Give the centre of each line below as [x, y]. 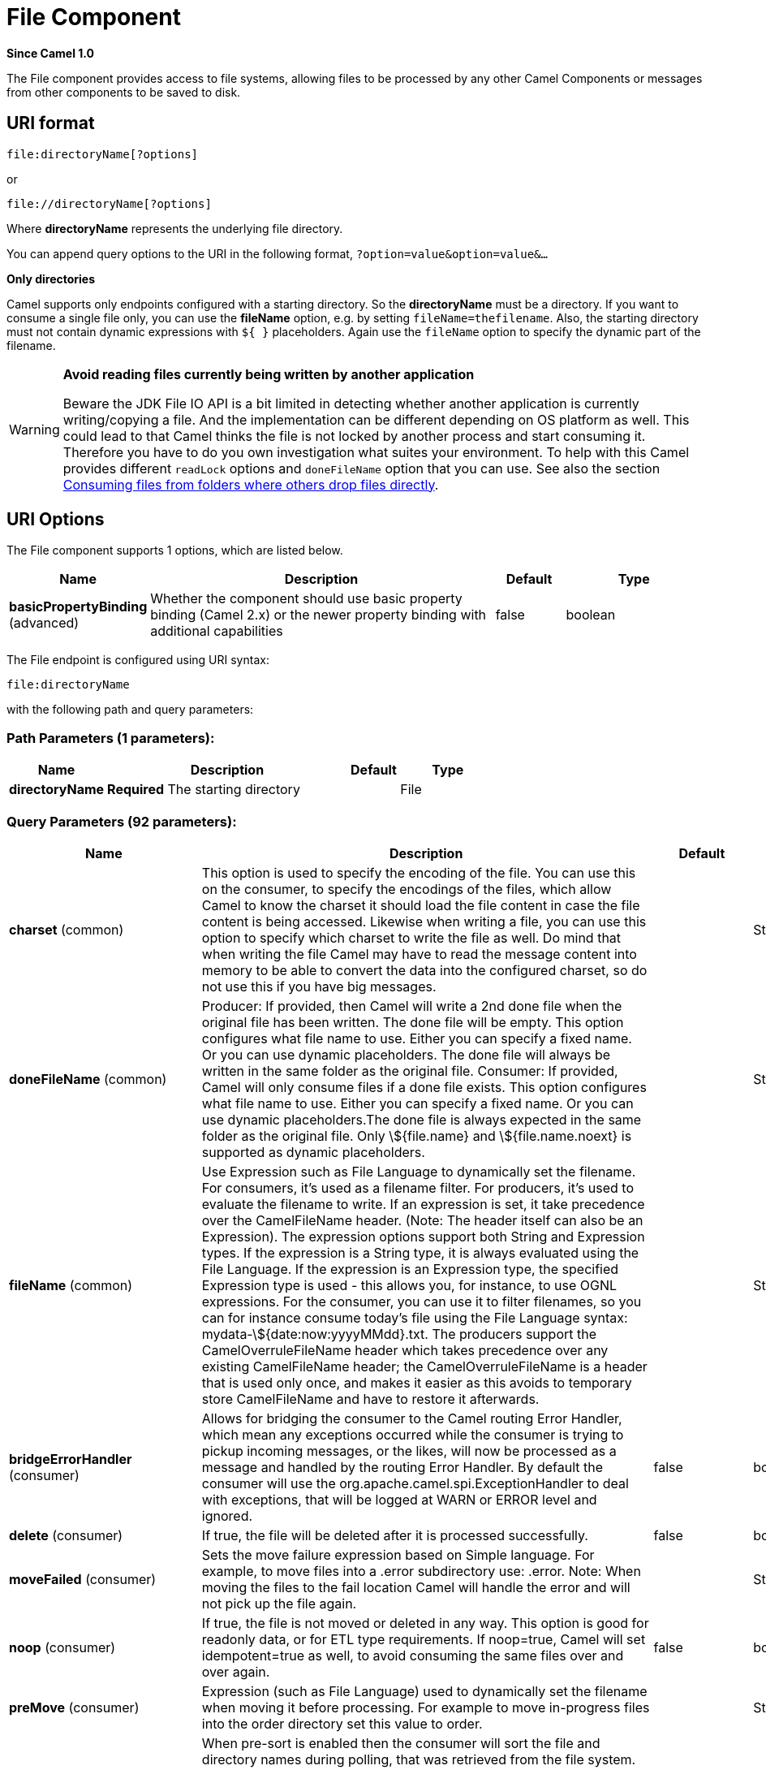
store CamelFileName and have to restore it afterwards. [370, 1399]
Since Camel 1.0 [51, 53]
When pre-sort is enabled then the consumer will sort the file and [401, 1743]
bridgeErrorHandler [71, 1459]
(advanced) [44, 623]
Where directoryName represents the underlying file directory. [175, 228]
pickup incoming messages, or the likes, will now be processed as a [409, 1451]
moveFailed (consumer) [83, 1579]
